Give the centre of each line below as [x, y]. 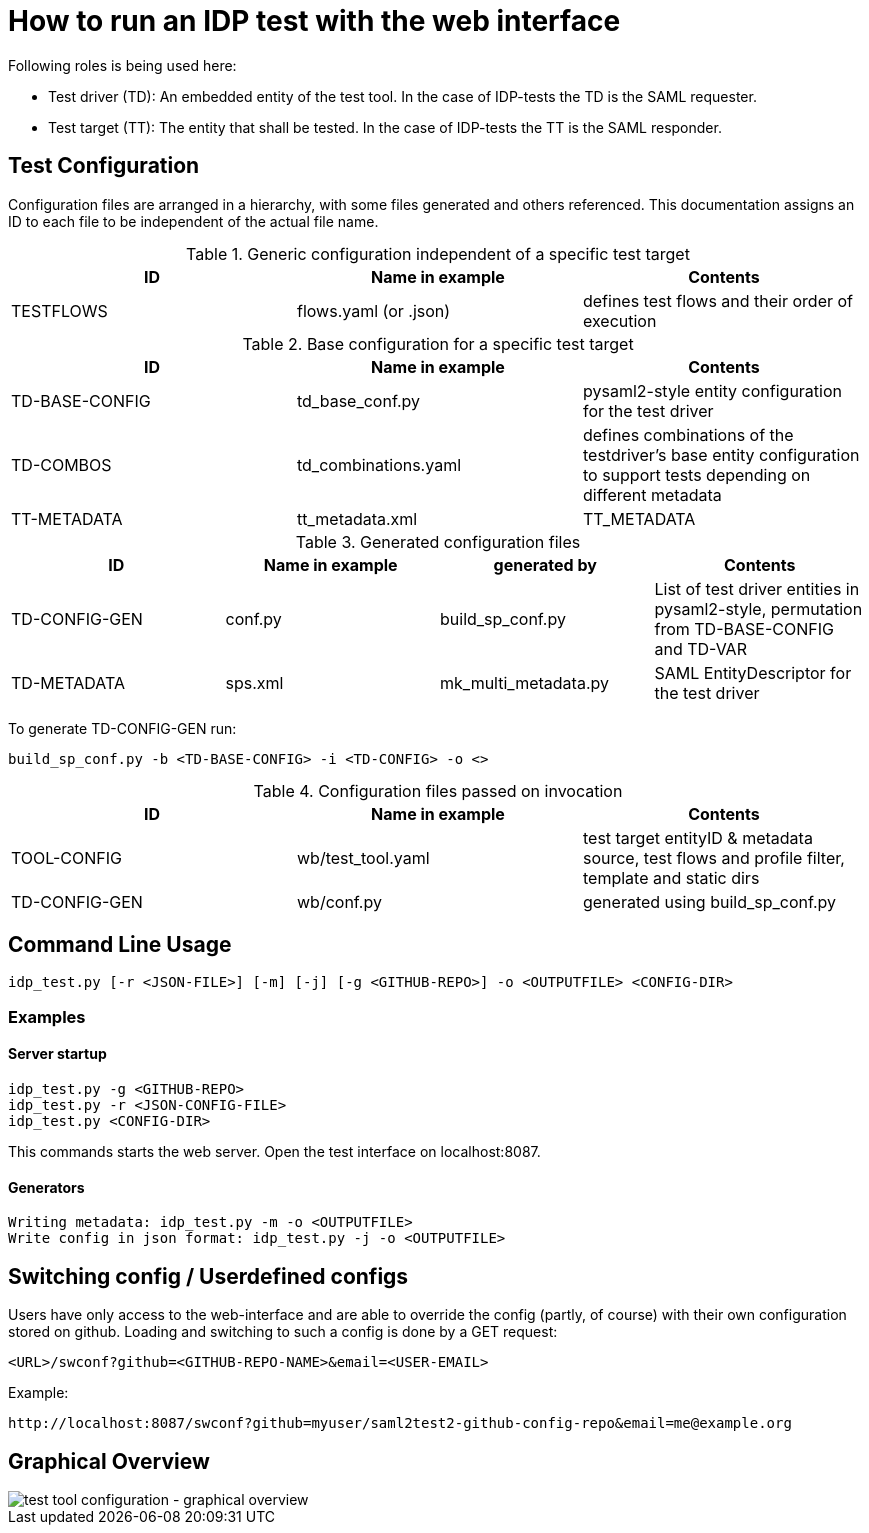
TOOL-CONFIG [67, 857]
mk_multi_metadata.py [524, 682]
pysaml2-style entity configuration [712, 390]
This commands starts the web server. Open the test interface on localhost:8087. [274, 1152]
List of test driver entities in [757, 588]
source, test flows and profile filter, [713, 857]
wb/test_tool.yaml [363, 857]
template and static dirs [671, 877]
